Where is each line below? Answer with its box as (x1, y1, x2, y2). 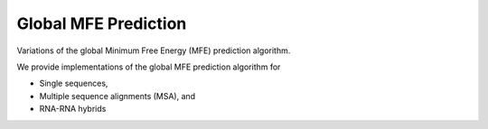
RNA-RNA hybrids (39, 104, 107, 115)
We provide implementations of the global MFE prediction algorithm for (16, 61, 281, 72)
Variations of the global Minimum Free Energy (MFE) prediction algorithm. (16, 45, 291, 56)
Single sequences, (39, 78, 108, 89)
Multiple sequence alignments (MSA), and (39, 90, 196, 101)
